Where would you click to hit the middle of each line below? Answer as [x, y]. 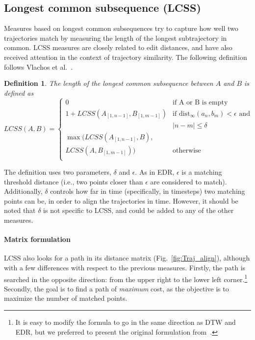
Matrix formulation [37, 239]
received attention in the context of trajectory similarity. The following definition [126, 57]
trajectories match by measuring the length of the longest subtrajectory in [115, 38]
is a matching [202, 172]
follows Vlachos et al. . [38, 66]
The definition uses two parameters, [58, 172]
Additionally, [23, 191]
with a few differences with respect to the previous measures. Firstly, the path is [125, 267]
